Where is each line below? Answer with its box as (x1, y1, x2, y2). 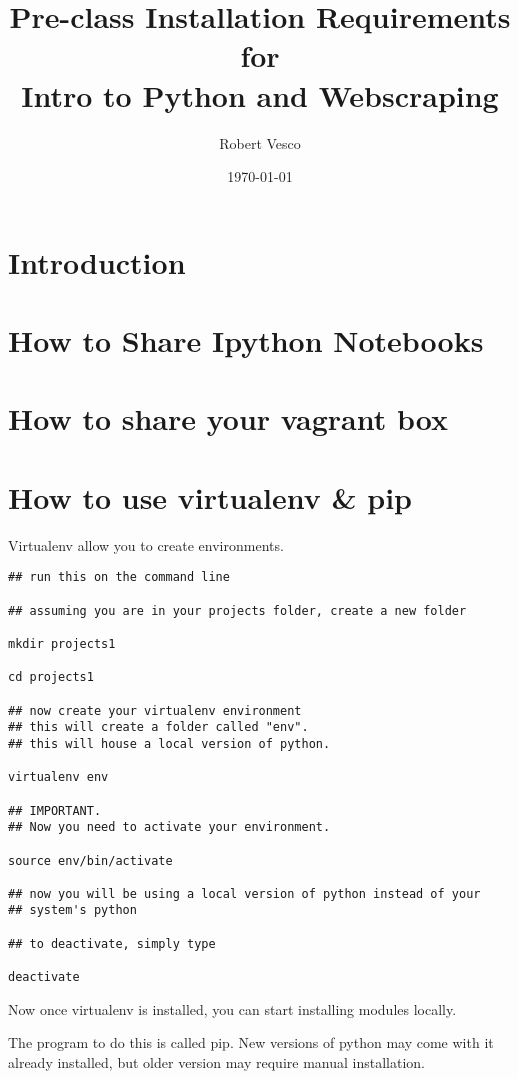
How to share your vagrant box (8, 398, 448, 439)
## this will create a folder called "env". (8, 720, 309, 735)
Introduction (8, 241, 186, 282)
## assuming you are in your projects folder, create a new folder (8, 603, 467, 618)
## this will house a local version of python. (8, 736, 331, 751)
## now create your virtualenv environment (8, 703, 302, 718)
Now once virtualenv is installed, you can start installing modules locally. (8, 998, 457, 1019)
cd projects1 (8, 670, 94, 685)
